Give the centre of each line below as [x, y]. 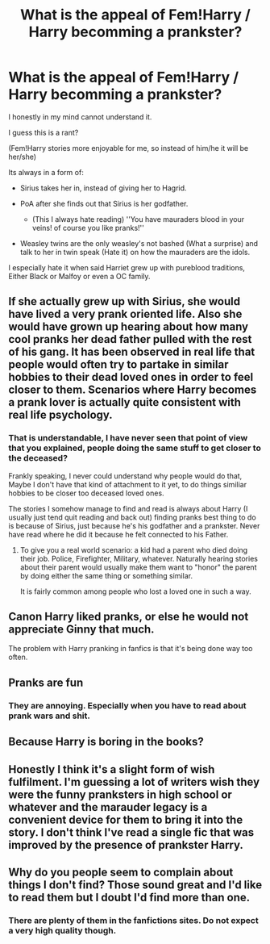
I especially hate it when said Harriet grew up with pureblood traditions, [127, 267]
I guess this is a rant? [44, 132]
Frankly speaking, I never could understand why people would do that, [125, 476]
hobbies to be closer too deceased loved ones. [86, 493]
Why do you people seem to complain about [121, 872]
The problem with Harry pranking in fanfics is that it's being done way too [131, 649]
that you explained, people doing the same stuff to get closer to [135, 448]
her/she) [23, 157]
